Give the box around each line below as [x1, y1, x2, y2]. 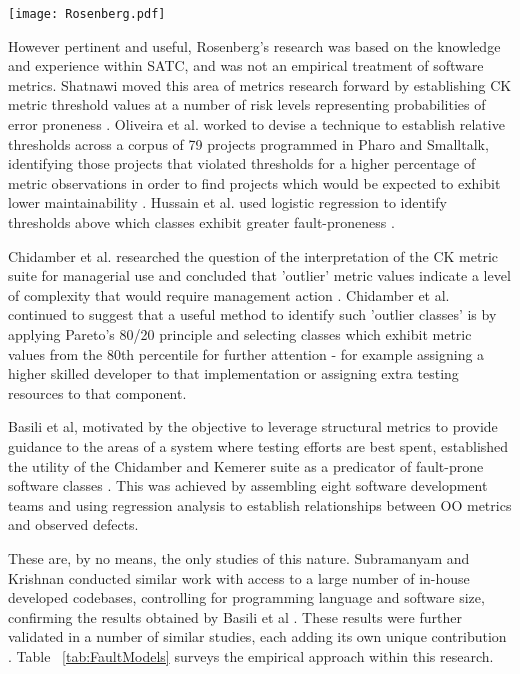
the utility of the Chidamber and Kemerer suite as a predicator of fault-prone [8, 455, 484, 476]
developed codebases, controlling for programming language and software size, [8, 587, 485, 608]
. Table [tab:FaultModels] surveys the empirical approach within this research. [8, 645, 494, 666]
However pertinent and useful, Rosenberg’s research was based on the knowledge [8, 35, 501, 56]
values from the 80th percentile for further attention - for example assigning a [8, 343, 485, 364]
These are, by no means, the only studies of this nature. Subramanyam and [8, 547, 470, 568]
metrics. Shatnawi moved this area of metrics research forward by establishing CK [8, 74, 512, 95]
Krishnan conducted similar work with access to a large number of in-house [8, 567, 470, 588]
